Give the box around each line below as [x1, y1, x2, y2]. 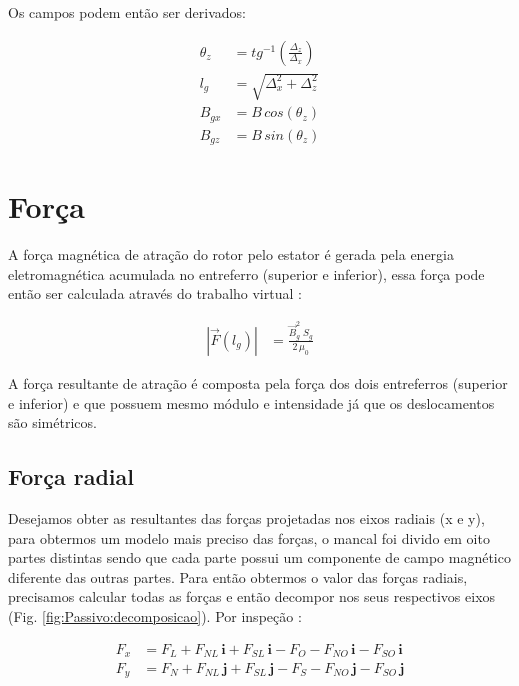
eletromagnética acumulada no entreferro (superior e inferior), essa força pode [8, 263, 485, 284]
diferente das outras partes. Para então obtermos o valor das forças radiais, [8, 566, 468, 587]
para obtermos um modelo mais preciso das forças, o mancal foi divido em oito [8, 527, 490, 548]
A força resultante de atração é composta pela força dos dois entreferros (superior [8, 372, 508, 393]
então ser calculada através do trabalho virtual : [8, 283, 302, 304]
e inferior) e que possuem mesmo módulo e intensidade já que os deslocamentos [8, 392, 495, 413]
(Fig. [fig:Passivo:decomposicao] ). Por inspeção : [8, 605, 302, 626]
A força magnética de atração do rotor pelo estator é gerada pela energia [8, 244, 454, 265]
